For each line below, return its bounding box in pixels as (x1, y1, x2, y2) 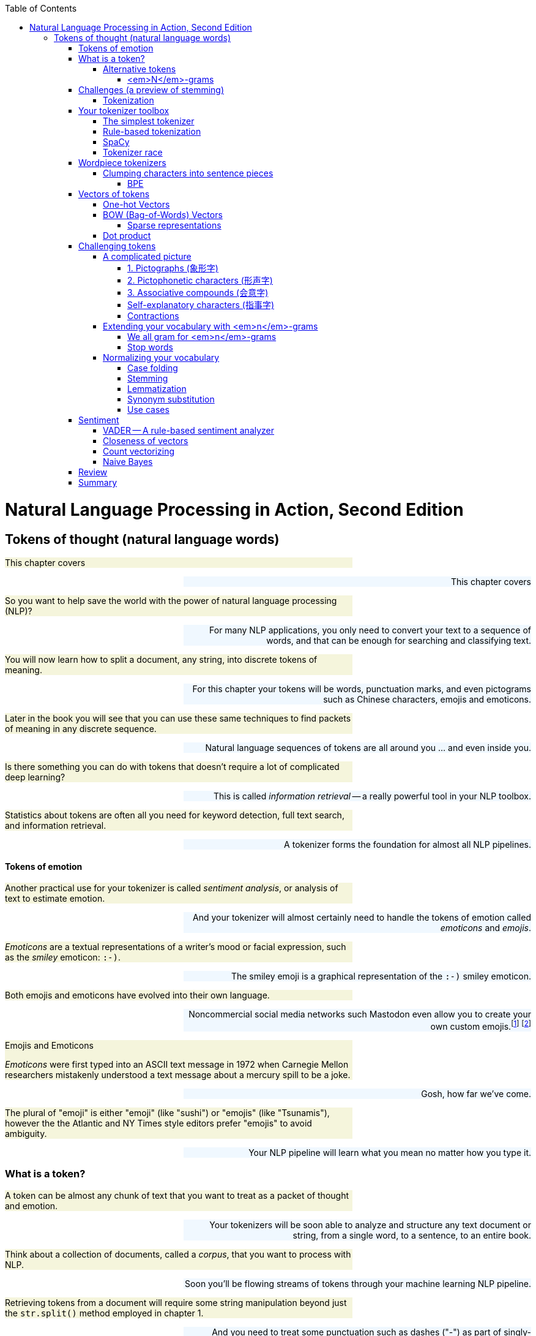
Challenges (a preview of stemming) (78, 85, 225, 95)
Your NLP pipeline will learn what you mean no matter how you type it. (248, 1147, 531, 1158)
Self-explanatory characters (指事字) (127, 300, 275, 310)
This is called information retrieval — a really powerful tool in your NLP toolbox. (214, 790, 531, 801)
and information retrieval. (5, 820, 106, 831)
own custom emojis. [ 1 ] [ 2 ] (430, 1019, 531, 1032)
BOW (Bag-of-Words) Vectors (103, 209, 223, 220)
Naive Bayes (103, 456, 153, 467)
